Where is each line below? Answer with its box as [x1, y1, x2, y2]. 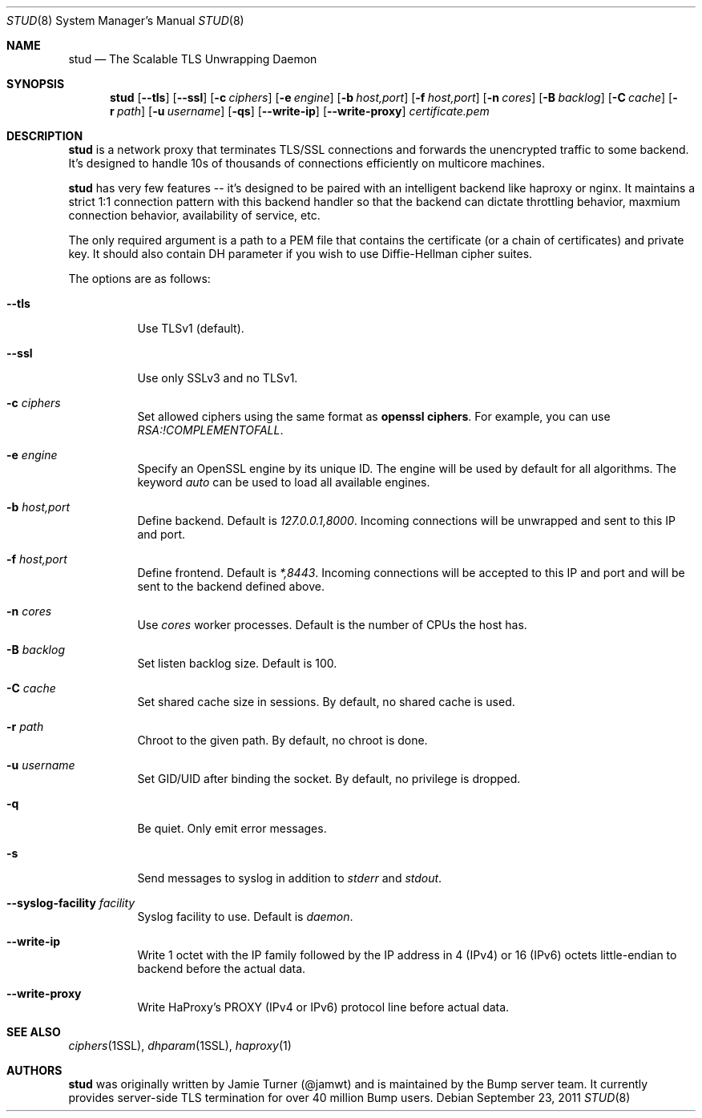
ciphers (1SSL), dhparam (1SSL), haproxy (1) [68, 1039, 292, 1052]
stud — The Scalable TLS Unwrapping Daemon [68, 52, 317, 66]
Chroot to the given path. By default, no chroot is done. [137, 733, 428, 747]
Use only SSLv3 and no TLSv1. [137, 371, 298, 385]
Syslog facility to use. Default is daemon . [137, 910, 353, 923]
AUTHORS [6, 1064, 63, 1077]
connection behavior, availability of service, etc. [68, 208, 321, 222]
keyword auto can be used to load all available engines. [137, 475, 430, 489]
